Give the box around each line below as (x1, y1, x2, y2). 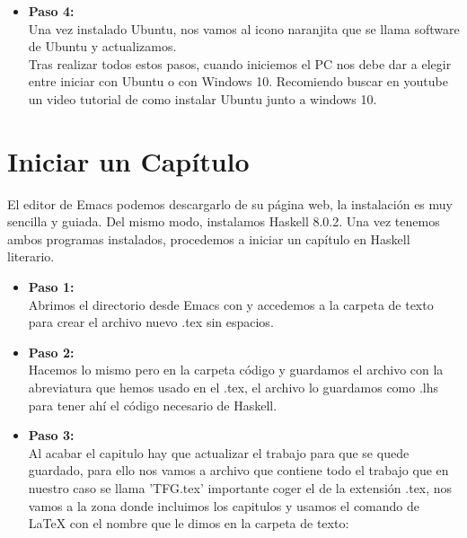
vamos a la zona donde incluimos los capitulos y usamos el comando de (28, 496, 419, 515)
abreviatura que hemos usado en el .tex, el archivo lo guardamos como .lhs (28, 378, 439, 397)
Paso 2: (28, 342, 75, 361)
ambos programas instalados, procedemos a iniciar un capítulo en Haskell (7, 229, 410, 248)
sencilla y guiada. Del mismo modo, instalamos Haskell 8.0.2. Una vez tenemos (7, 212, 440, 231)
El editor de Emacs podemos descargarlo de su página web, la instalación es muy (7, 194, 453, 213)
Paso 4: (28, 2, 75, 20)
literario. (7, 247, 55, 266)
